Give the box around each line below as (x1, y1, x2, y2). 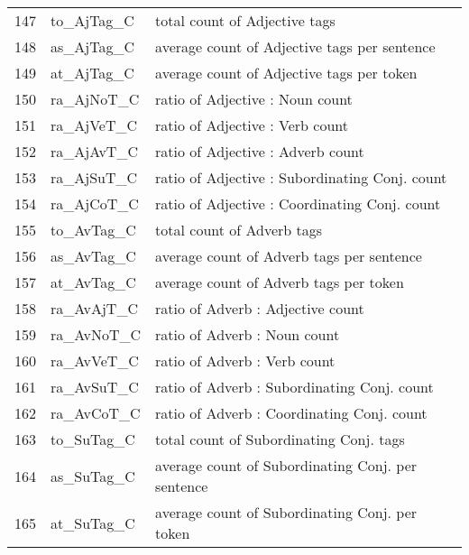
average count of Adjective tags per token (155, 62, 418, 83)
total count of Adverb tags (155, 219, 323, 240)
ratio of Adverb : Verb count (155, 350, 336, 371)
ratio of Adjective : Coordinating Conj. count (155, 193, 441, 214)
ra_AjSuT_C (51, 167, 138, 188)
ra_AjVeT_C (51, 115, 138, 135)
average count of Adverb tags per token (155, 272, 404, 292)
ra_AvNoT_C (51, 324, 142, 345)
